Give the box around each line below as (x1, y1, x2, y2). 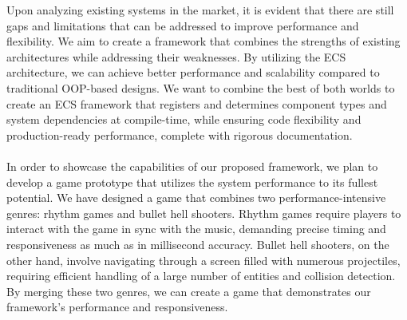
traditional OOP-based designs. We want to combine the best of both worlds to (6, 79, 395, 96)
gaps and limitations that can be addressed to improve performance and (6, 17, 359, 34)
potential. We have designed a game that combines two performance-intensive (6, 189, 386, 206)
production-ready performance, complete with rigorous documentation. (6, 126, 353, 143)
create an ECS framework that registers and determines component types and (6, 95, 387, 112)
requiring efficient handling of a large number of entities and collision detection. (6, 267, 396, 284)
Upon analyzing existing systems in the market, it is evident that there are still (6, 2, 394, 18)
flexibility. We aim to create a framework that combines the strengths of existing (6, 33, 401, 49)
